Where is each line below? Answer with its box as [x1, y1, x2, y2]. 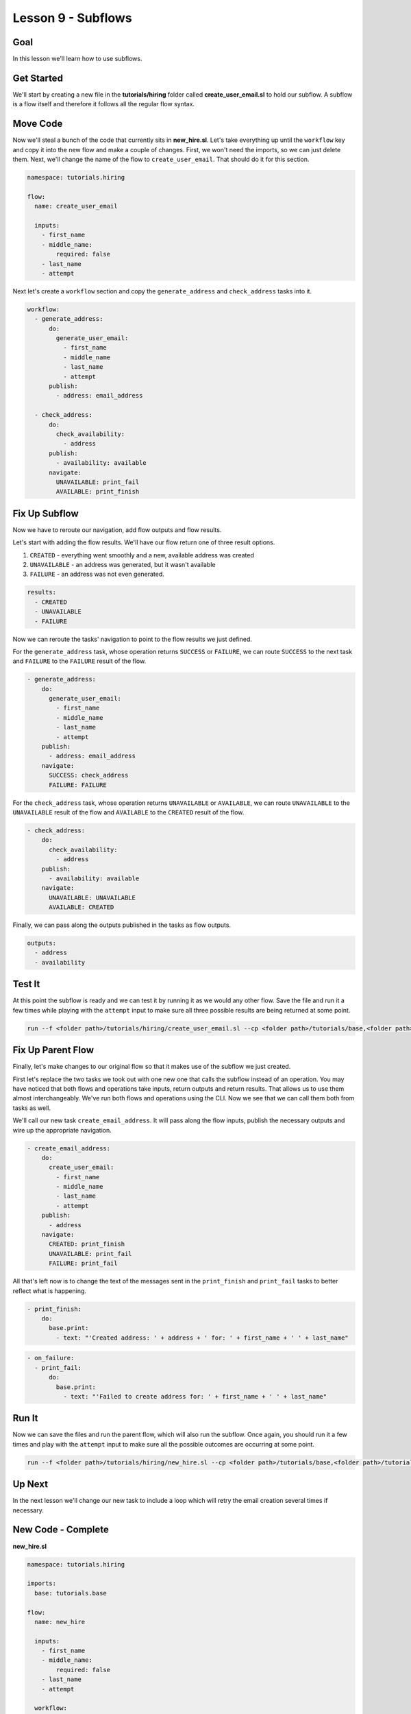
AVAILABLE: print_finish [55, 487, 140, 496]
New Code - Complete [12, 1524, 109, 1536]
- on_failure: [27, 1354, 75, 1362]
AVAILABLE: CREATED [49, 904, 114, 911]
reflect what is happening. [12, 1286, 87, 1295]
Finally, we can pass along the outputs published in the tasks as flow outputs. [12, 921, 232, 929]
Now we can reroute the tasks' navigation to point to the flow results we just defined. [12, 635, 253, 643]
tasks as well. [12, 1104, 51, 1112]
